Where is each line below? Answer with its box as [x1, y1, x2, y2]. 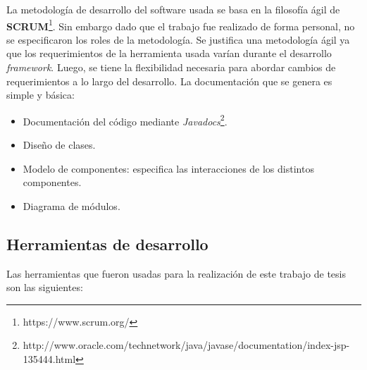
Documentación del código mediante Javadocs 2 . [23, 111, 228, 128]
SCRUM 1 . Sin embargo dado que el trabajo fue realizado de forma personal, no [6, 16, 355, 33]
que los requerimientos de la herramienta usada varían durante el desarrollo [6, 46, 332, 61]
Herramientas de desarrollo [6, 233, 209, 254]
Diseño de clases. [23, 137, 96, 152]
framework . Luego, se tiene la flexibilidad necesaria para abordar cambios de [6, 60, 336, 75]
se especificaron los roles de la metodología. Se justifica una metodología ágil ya [6, 32, 350, 47]
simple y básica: [6, 87, 75, 102]
